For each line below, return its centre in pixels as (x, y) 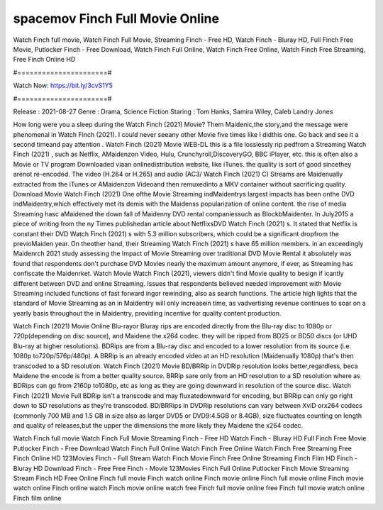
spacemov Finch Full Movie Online (116, 18)
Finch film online (37, 498)
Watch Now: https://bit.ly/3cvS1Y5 (63, 86)
